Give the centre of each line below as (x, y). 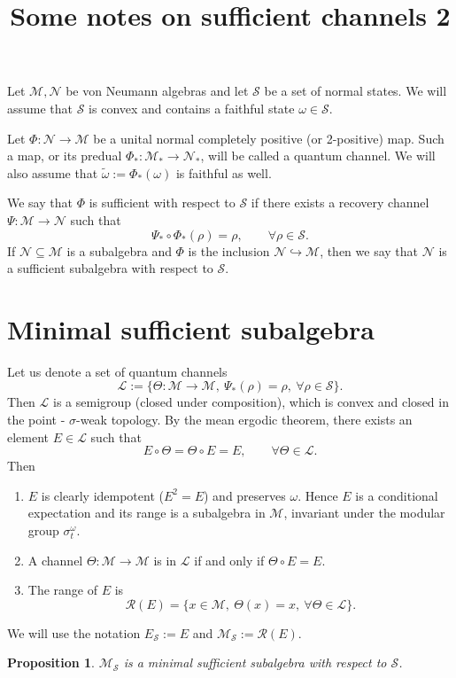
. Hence (318, 495)
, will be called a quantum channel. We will (318, 156)
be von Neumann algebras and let (157, 91)
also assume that (53, 172)
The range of (63, 590)
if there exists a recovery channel (340, 203)
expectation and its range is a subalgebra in (147, 513)
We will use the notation (74, 632)
